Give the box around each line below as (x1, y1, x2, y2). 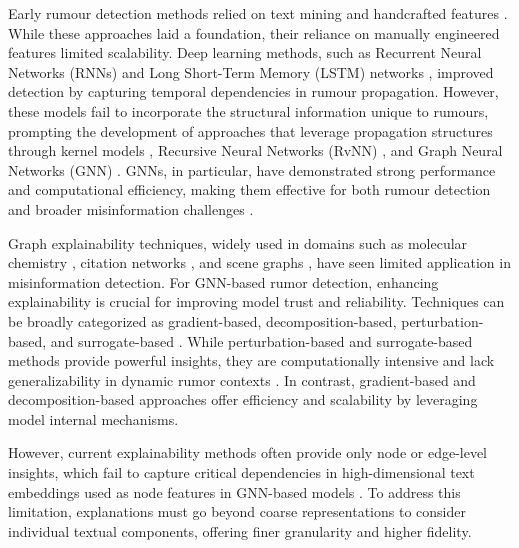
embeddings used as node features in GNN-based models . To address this (8, 481, 461, 502)
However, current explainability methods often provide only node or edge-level (8, 442, 488, 463)
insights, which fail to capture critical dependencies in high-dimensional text (8, 462, 475, 483)
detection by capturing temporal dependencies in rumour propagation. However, (8, 81, 499, 102)
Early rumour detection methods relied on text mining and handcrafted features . (8, 3, 508, 23)
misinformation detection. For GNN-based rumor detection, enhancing (8, 271, 439, 292)
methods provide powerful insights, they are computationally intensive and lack (8, 350, 495, 371)
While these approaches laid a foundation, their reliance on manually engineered (8, 22, 500, 43)
